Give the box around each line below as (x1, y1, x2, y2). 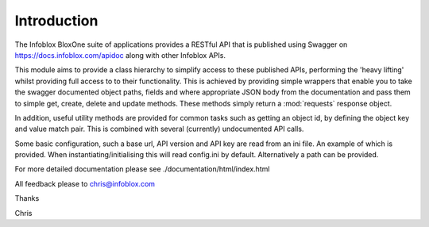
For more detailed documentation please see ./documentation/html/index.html (14, 164, 270, 174)
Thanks (14, 194, 40, 203)
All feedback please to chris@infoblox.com (14, 179, 155, 188)
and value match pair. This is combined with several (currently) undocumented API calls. (14, 124, 304, 134)
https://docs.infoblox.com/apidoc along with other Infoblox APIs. (14, 50, 226, 60)
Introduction (14, 12, 99, 29)
